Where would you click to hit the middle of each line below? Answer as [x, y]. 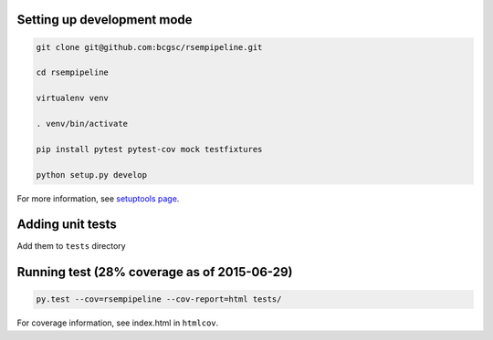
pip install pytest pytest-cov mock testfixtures [149, 149]
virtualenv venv [73, 98]
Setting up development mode [105, 20]
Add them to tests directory [72, 246]
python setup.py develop [92, 175]
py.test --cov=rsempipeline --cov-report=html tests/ [159, 299]
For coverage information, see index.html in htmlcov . [118, 323]
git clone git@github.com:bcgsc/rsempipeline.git [149, 47]
